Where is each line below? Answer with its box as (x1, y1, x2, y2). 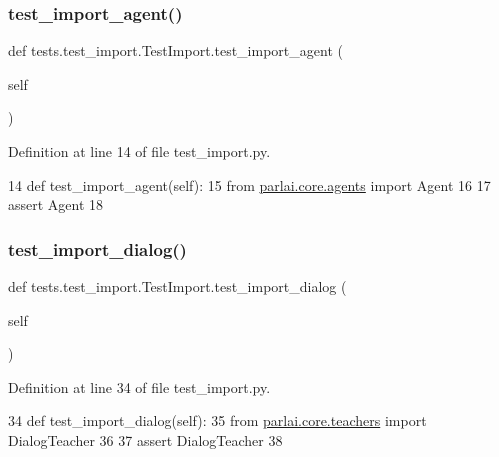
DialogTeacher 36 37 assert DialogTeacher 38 (8, 429, 283, 450)
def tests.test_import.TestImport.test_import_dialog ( (8, 276, 347, 296)
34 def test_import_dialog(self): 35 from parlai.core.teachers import (8, 410, 427, 431)
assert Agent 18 (8, 194, 104, 215)
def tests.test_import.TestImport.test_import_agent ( (8, 40, 343, 61)
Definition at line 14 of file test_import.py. (8, 141, 271, 161)
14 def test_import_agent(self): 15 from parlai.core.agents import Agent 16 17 (8, 174, 491, 195)
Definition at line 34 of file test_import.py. (8, 376, 271, 397)
